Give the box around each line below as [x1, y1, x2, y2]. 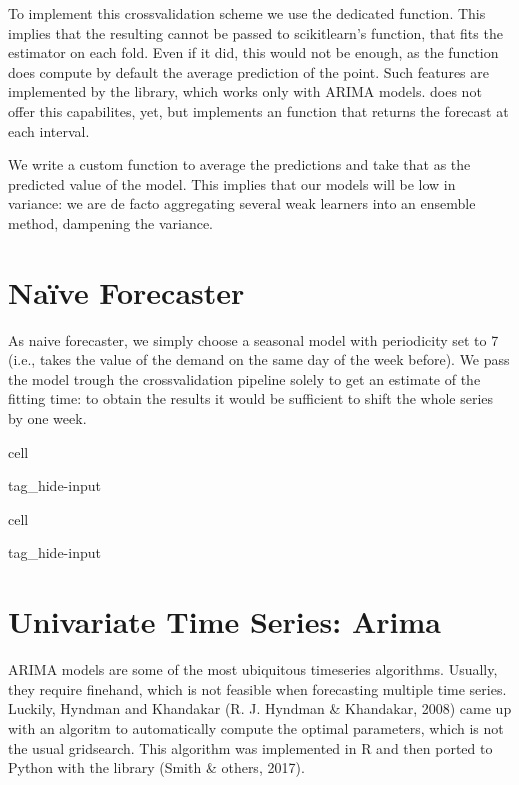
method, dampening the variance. [8, 212, 214, 233]
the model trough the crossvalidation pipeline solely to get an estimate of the [8, 368, 481, 389]
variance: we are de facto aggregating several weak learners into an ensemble [8, 193, 476, 214]
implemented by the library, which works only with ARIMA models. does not [8, 81, 482, 102]
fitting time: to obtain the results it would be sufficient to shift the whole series [8, 388, 494, 409]
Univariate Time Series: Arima [8, 601, 441, 642]
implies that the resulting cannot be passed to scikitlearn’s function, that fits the [8, 22, 503, 43]
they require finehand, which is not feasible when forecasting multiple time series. [8, 678, 507, 699]
